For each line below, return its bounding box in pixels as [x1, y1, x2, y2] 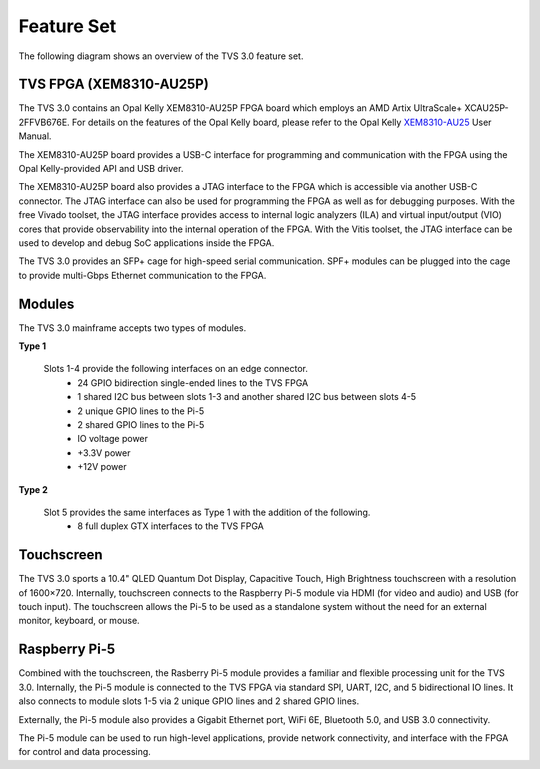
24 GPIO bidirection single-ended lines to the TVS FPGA [77, 376, 309, 389]
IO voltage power [77, 433, 149, 445]
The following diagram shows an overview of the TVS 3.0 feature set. [18, 50, 304, 62]
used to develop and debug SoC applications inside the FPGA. [18, 236, 275, 249]
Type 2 [18, 483, 49, 495]
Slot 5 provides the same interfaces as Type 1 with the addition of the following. [43, 506, 371, 518]
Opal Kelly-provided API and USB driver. [18, 163, 184, 175]
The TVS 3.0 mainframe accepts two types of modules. [18, 321, 247, 334]
